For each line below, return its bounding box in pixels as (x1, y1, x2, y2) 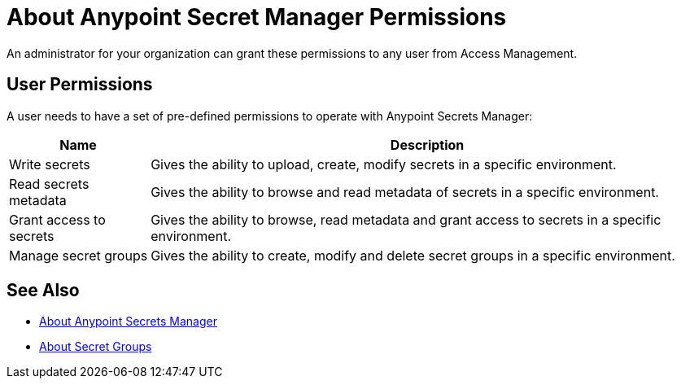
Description (390, 136, 465, 153)
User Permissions (7, 74, 153, 95)
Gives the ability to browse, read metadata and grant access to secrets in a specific (151, 211, 661, 228)
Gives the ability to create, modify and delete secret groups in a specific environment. (151, 247, 675, 264)
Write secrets (9, 155, 90, 173)
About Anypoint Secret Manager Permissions (7, 3, 507, 31)
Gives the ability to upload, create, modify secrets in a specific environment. (151, 155, 617, 173)
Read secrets (9, 175, 89, 192)
